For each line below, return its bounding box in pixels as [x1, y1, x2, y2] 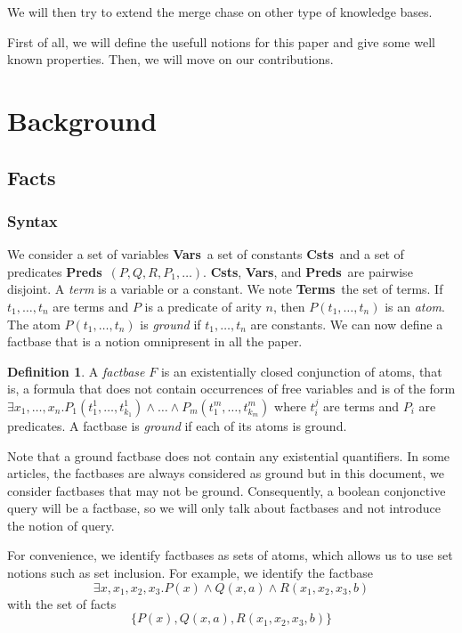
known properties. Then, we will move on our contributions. [7, 50, 334, 69]
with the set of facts [7, 594, 117, 613]
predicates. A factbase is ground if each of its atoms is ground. [7, 416, 347, 434]
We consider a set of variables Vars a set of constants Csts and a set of [7, 245, 404, 264]
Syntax [7, 209, 58, 231]
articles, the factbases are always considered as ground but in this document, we [7, 464, 445, 483]
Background [7, 101, 158, 138]
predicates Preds [7, 262, 102, 280]
